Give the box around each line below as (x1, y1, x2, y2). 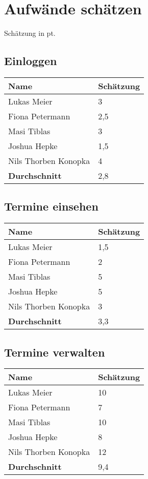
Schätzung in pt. (4, 28, 56, 38)
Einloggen (4, 53, 57, 69)
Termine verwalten (4, 344, 105, 360)
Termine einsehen (4, 198, 98, 214)
